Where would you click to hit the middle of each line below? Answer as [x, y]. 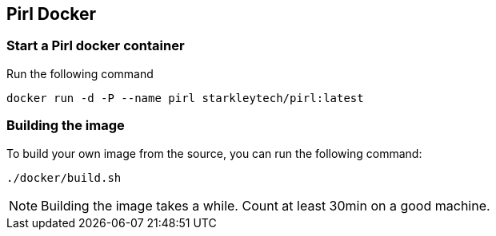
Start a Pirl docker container [96, 46]
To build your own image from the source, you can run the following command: [214, 153]
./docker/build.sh [64, 177]
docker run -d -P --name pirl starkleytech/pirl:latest [185, 98]
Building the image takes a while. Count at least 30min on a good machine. [266, 205]
